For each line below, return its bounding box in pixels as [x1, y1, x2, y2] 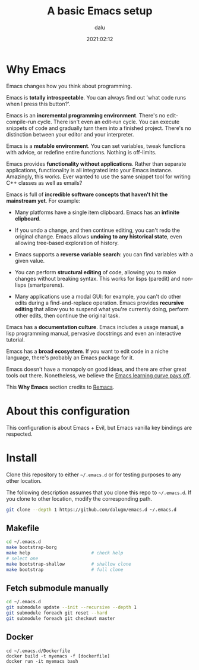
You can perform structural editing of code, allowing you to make [14, 268, 176, 275]
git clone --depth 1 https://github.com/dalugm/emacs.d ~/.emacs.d [6, 507, 177, 513]
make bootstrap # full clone [6, 566, 124, 573]
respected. [6, 430, 33, 438]
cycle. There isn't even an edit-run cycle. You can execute [37, 118, 180, 125]
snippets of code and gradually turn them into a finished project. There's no [6, 124, 191, 132]
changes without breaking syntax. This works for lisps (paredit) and [14, 275, 181, 282]
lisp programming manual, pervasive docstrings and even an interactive [6, 330, 181, 337]
